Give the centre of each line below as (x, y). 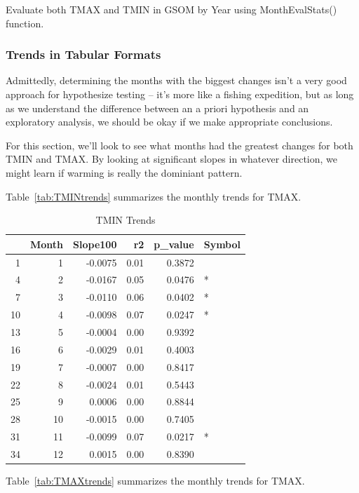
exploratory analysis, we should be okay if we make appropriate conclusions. (169, 122)
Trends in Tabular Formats (83, 54)
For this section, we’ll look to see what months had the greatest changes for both (179, 145)
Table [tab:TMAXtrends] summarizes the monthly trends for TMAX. (155, 480)
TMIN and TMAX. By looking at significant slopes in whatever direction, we (172, 159)
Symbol (222, 244)
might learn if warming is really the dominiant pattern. (124, 172)
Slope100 (95, 244)
